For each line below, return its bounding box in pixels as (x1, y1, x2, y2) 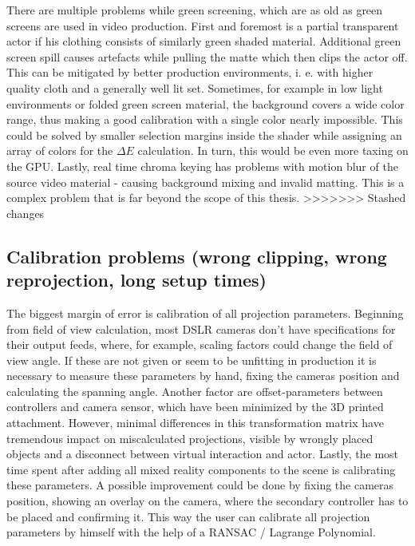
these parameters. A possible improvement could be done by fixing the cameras (6, 477, 394, 493)
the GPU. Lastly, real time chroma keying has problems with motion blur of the (6, 157, 398, 174)
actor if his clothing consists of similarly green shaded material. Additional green (6, 33, 401, 49)
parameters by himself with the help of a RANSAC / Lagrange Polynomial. (6, 524, 376, 540)
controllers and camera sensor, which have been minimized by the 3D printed (6, 398, 384, 415)
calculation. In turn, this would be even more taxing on (137, 142, 409, 159)
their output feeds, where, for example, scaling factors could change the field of (6, 336, 393, 353)
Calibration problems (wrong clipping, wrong (6, 243, 387, 268)
